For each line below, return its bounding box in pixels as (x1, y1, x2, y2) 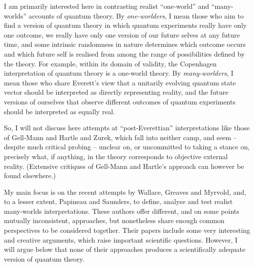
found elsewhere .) (4, 170, 56, 181)
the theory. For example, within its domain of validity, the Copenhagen (4, 58, 217, 68)
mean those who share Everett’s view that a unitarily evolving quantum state (4, 77, 236, 87)
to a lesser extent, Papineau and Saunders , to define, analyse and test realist (4, 196, 233, 206)
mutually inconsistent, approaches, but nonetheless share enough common (4, 215, 225, 226)
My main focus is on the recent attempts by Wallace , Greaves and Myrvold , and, (4, 186, 246, 197)
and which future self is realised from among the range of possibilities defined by (4, 48, 245, 59)
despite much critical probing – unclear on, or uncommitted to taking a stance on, (4, 142, 250, 152)
